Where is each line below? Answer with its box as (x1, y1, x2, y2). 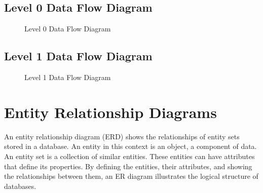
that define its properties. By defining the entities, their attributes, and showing (4, 161, 252, 171)
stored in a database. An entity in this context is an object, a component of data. (4, 141, 257, 151)
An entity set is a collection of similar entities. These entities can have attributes (4, 150, 255, 161)
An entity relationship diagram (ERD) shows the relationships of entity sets (4, 131, 240, 141)
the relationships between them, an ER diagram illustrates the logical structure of (4, 171, 258, 181)
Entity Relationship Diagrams (4, 101, 217, 122)
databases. (4, 180, 36, 191)
